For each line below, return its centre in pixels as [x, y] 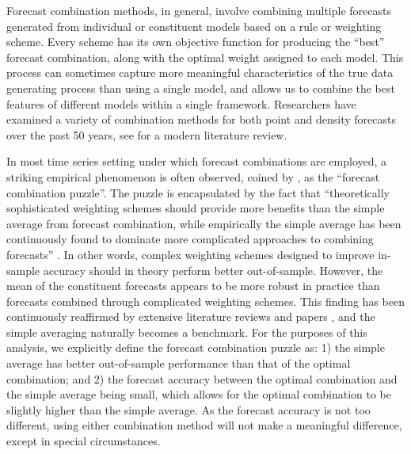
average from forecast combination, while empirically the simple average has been [204, 223]
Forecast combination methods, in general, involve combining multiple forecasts [199, 10]
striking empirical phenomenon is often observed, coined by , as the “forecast [193, 176]
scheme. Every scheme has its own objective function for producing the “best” [196, 42]
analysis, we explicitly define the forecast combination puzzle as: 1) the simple [196, 347]
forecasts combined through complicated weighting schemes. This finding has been [205, 301]
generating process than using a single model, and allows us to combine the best [201, 88]
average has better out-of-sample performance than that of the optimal [179, 363]
